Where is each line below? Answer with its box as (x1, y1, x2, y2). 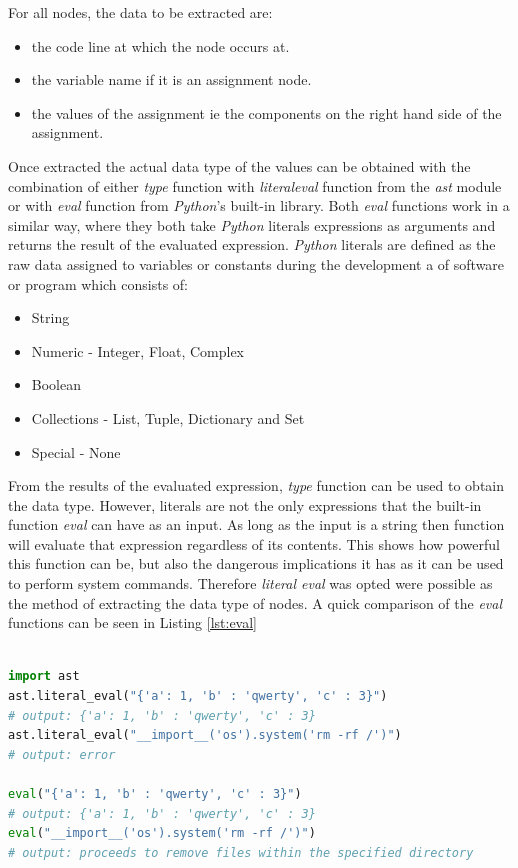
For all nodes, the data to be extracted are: (8, 2, 273, 22)
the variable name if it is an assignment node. (31, 69, 312, 90)
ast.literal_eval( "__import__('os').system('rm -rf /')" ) (8, 728, 402, 743)
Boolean (31, 374, 81, 395)
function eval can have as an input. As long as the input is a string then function (8, 514, 505, 535)
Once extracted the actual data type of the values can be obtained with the (8, 155, 471, 176)
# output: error (8, 747, 116, 762)
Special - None (31, 441, 121, 462)
